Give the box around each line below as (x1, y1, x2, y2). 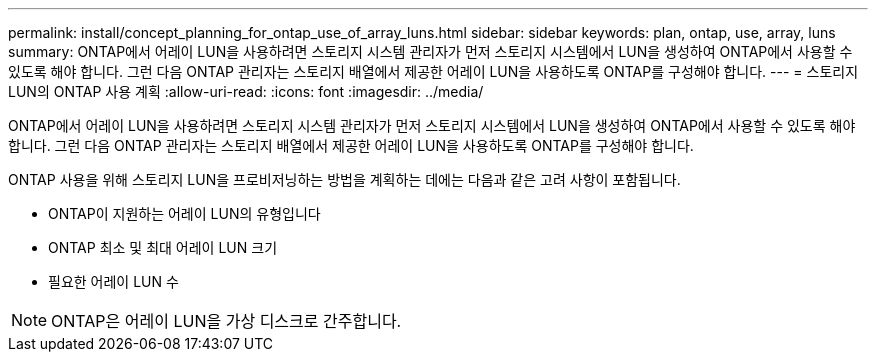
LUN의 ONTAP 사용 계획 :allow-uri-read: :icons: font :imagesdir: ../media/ (8, 83, 484, 100)
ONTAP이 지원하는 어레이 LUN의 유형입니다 (48, 205, 321, 222)
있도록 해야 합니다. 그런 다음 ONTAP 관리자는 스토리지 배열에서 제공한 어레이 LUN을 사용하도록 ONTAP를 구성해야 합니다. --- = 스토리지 (8, 63, 859, 80)
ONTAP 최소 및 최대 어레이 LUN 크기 (48, 239, 278, 256)
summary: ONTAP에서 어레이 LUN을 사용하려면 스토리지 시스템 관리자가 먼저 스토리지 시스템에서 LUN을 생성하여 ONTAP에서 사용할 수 (8, 43, 853, 60)
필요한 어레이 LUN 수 (48, 273, 179, 290)
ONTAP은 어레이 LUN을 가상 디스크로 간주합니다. (51, 311, 402, 331)
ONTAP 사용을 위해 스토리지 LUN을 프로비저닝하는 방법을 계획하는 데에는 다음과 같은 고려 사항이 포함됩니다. (8, 171, 681, 188)
